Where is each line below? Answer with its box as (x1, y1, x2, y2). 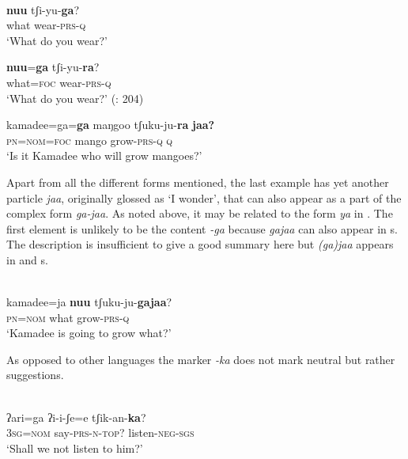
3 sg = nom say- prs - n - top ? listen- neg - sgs (6, 424, 195, 441)
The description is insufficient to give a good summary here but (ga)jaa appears (6, 236, 394, 252)
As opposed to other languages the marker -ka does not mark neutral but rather (6, 351, 395, 367)
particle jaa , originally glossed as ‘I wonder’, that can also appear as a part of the (6, 189, 402, 206)
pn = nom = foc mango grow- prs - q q (6, 131, 173, 148)
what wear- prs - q (6, 17, 86, 33)
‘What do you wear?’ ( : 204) (6, 89, 144, 106)
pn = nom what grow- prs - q (6, 309, 130, 325)
